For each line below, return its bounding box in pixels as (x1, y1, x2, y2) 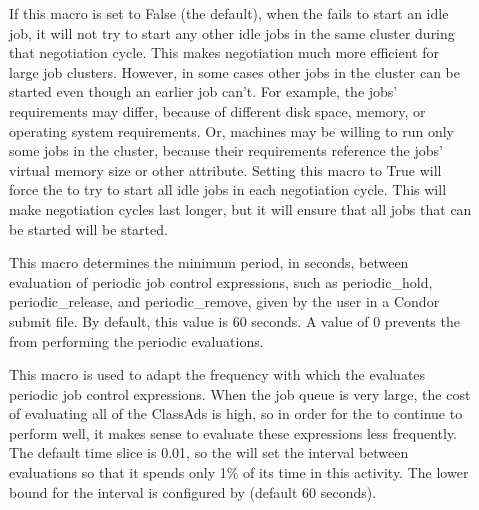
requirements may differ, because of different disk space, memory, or (9, 100, 426, 121)
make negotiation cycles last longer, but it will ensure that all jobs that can (9, 198, 472, 219)
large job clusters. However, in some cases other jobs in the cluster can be (9, 61, 460, 82)
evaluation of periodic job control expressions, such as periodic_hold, (9, 271, 433, 292)
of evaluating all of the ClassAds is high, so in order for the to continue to (9, 403, 463, 424)
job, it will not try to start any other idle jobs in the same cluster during (9, 22, 455, 43)
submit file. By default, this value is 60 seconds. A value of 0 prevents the (9, 310, 460, 331)
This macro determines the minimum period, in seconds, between (9, 252, 409, 273)
